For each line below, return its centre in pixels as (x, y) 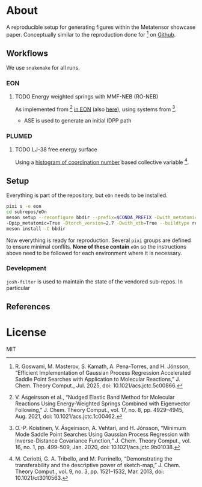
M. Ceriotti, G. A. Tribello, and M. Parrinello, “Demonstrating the (93, 459)
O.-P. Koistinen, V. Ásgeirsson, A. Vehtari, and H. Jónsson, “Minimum (100, 428)
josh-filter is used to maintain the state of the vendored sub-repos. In (95, 281)
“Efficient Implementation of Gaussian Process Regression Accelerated (103, 373)
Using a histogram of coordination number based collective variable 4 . (102, 162)
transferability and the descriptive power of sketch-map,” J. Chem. (97, 465)
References (28, 307)
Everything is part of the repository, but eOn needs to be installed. (87, 195)
